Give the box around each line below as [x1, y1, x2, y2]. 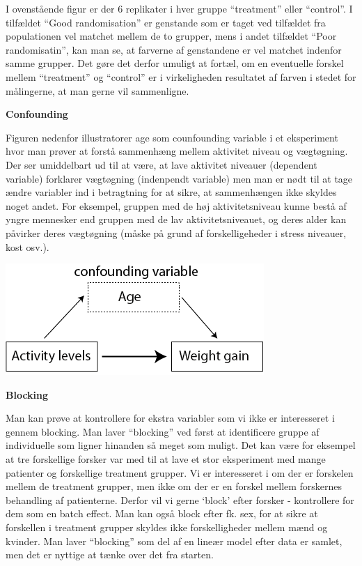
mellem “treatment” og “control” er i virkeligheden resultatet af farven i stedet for [6, 69, 356, 84]
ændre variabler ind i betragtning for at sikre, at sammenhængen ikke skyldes [6, 185, 337, 199]
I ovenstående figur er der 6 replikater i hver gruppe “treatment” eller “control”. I [6, 1, 353, 15]
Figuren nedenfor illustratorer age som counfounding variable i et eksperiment [6, 130, 338, 144]
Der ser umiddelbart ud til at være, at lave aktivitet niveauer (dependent [6, 157, 317, 171]
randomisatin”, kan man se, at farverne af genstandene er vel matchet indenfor [6, 42, 342, 56]
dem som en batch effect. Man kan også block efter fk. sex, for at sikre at [6, 506, 318, 521]
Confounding [6, 107, 68, 121]
